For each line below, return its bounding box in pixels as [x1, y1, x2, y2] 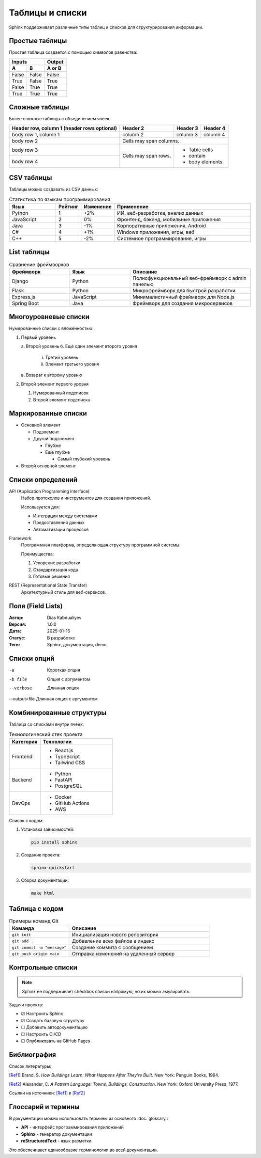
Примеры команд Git [9, 918, 58, 924]
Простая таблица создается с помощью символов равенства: [9, 49, 138, 55]
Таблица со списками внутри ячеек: [9, 721, 84, 727]
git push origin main [12, 951, 60, 956]
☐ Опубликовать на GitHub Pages [21, 1038, 90, 1044]
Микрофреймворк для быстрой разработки [132, 287, 236, 294]
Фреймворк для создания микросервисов [132, 300, 233, 306]
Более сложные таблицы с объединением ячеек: [9, 116, 111, 122]
